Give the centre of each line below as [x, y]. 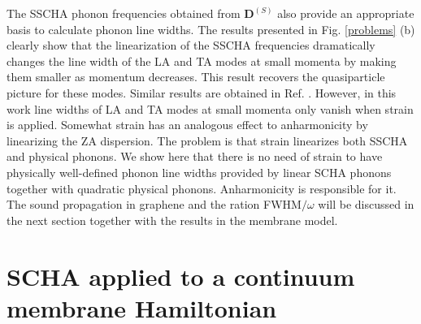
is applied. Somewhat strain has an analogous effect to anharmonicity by [187, 125]
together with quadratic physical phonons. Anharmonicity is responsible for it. [202, 188]
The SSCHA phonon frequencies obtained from [124, 13]
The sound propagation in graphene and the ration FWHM [154, 204]
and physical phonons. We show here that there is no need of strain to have [195, 156]
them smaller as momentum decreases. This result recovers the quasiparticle [196, 77]
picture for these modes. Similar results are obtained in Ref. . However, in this [202, 92]
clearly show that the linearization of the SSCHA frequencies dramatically [191, 45]
